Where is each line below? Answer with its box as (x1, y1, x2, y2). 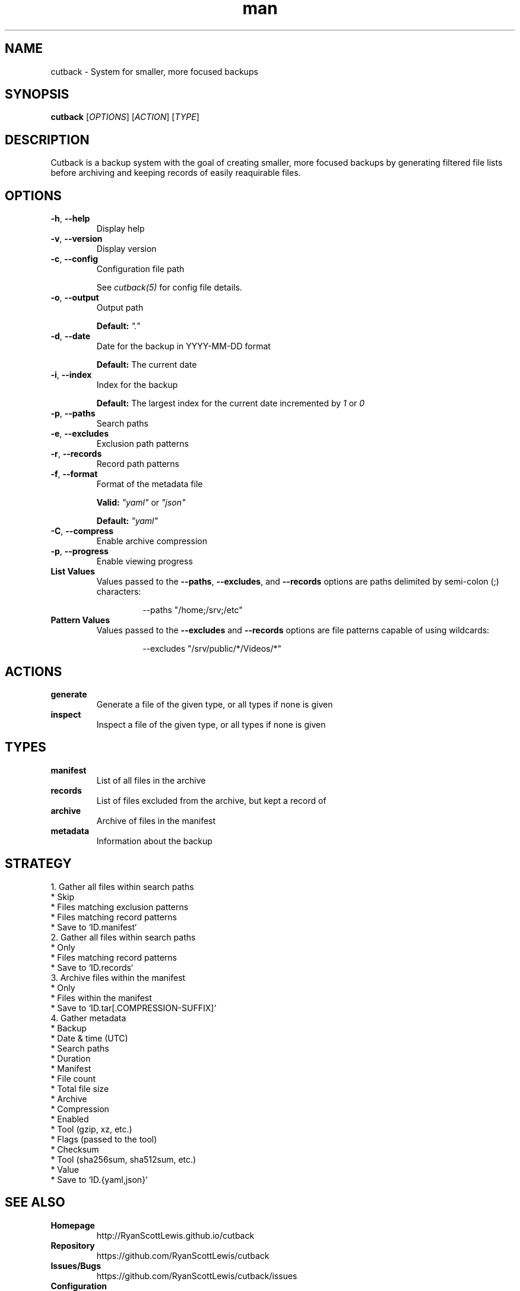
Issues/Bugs (50, 1260, 101, 1271)
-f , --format (50, 469, 98, 479)
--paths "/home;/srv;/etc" (142, 605, 243, 615)
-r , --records (50, 449, 102, 459)
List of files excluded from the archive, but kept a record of (96, 795, 326, 806)
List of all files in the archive (96, 775, 206, 785)
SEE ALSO (5, 1195, 65, 1210)
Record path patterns (96, 459, 179, 469)
